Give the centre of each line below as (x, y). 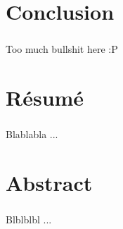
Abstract (49, 182)
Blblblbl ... (29, 219)
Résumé (45, 97)
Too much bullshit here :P (62, 48)
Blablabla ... (32, 134)
